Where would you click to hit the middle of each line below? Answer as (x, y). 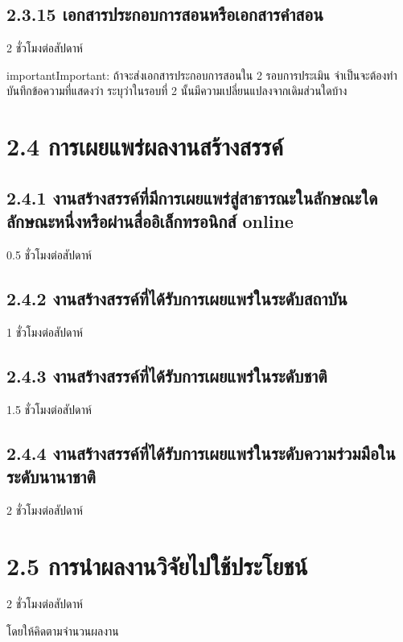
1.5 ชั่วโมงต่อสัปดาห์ (49, 409)
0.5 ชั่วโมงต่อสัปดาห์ (49, 254)
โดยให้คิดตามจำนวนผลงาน (63, 631)
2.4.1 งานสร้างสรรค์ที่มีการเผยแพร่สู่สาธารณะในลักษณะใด (192, 197)
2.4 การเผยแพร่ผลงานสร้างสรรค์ (145, 146)
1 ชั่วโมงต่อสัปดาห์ (45, 331)
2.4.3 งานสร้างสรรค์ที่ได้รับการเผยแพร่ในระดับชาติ (167, 375)
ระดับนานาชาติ (51, 476)
